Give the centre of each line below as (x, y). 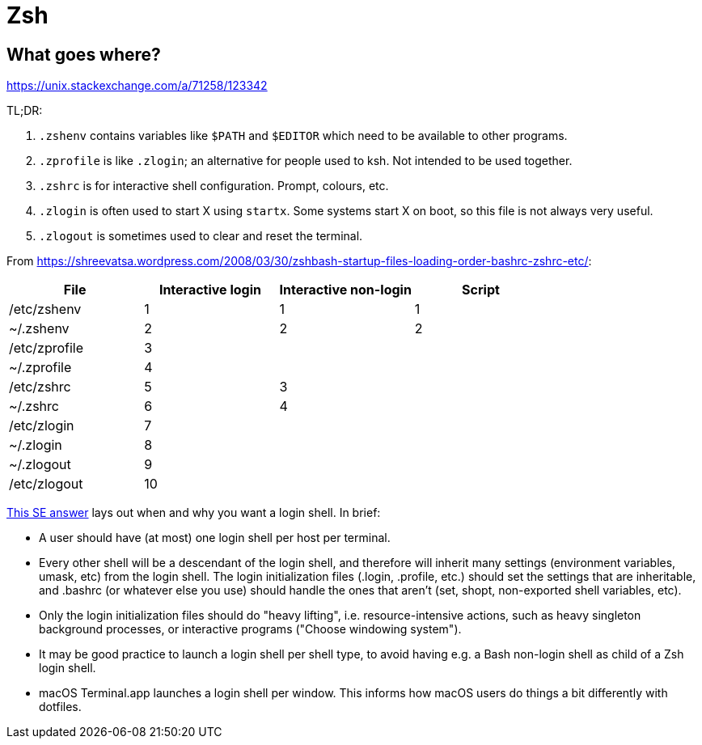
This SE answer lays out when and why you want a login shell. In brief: (194, 513)
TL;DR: (25, 111)
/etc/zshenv (45, 309)
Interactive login (210, 290)
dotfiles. (60, 707)
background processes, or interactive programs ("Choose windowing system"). (250, 629)
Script (481, 290)
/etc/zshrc (40, 387)
